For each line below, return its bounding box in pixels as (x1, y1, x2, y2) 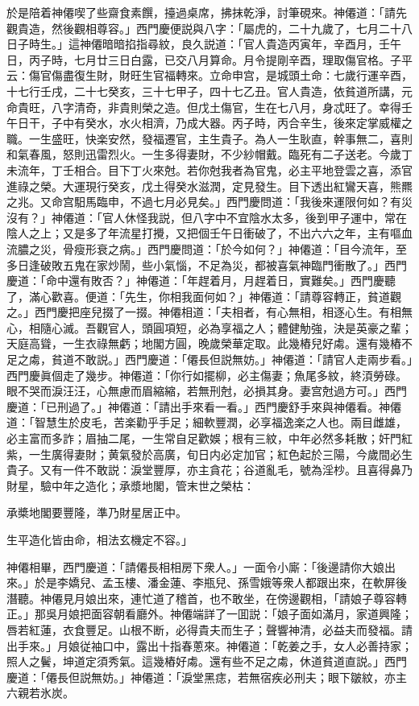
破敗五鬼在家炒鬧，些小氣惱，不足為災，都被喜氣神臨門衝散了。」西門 (39, 256, 407, 273)
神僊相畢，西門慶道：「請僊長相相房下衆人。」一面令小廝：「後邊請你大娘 (6, 558, 384, 575)
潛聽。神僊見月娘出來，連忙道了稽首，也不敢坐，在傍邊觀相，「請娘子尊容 (6, 589, 396, 606)
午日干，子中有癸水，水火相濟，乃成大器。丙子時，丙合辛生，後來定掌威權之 (6, 114, 413, 131)
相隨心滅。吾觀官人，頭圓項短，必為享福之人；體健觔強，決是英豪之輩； (28, 319, 413, 336)
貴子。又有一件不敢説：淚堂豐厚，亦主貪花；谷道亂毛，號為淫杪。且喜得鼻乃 (6, 461, 413, 478)
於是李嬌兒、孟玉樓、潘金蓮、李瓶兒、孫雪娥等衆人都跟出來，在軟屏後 (34, 574, 407, 591)
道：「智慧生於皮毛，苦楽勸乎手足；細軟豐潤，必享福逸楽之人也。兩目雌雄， (6, 414, 407, 431)
